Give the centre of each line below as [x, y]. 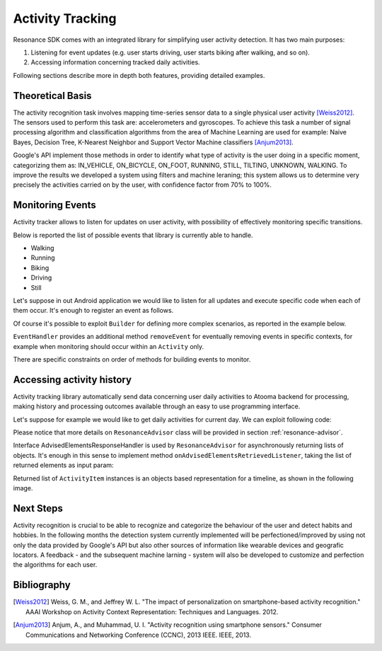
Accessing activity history [73, 380]
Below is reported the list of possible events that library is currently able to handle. [133, 235]
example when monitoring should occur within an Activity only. [109, 346]
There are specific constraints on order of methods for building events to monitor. [132, 359]
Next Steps [38, 508]
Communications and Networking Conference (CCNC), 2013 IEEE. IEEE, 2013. [138, 635]
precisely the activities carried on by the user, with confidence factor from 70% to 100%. [143, 185]
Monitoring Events [55, 205]
